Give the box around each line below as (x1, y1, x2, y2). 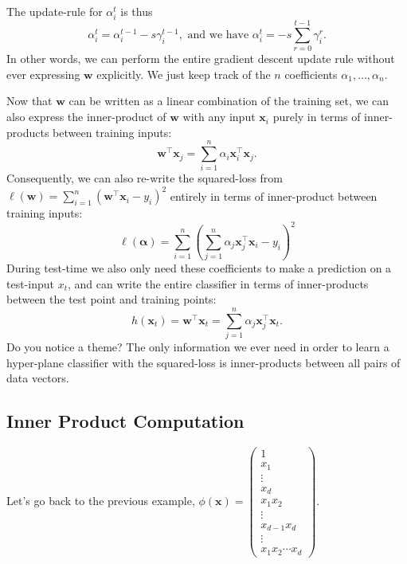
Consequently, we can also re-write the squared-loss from (6, 170, 284, 186)
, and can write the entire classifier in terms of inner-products (67, 275, 369, 292)
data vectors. (6, 370, 69, 386)
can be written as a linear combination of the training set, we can (68, 92, 389, 109)
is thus (120, 3, 153, 19)
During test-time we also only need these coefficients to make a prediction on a (6, 260, 392, 276)
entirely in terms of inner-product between (170, 187, 378, 204)
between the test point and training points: (6, 291, 217, 307)
